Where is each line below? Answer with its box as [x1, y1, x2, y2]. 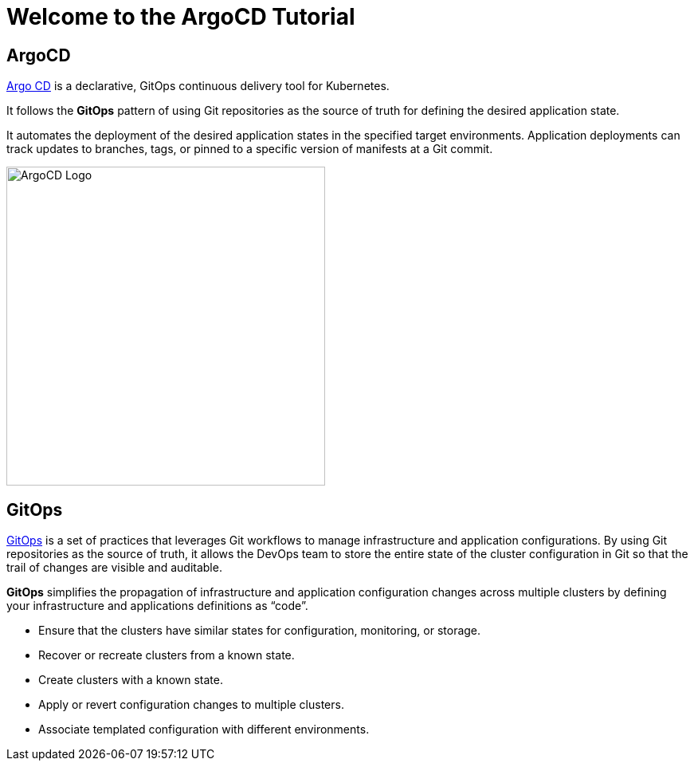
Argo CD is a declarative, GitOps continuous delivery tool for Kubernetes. [6, 79, 390, 93]
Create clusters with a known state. [38, 673, 223, 687]
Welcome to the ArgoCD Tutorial [6, 3, 355, 30]
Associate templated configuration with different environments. [38, 722, 370, 737]
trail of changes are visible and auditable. [6, 560, 222, 575]
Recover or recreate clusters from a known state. [38, 648, 295, 663]
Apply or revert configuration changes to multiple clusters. [38, 698, 344, 712]
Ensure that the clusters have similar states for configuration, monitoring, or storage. [38, 623, 481, 638]
